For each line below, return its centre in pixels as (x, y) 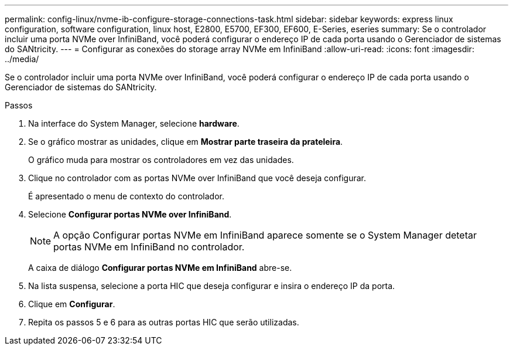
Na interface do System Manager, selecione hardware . (134, 123)
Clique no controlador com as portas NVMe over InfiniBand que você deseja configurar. (197, 178)
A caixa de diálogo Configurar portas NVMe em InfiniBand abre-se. (160, 268)
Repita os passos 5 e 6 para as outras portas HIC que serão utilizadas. (164, 322)
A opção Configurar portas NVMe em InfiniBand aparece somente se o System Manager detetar (265, 235)
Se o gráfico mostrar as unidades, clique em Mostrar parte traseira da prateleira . (186, 142)
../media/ (22, 59)
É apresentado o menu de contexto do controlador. (126, 196)
